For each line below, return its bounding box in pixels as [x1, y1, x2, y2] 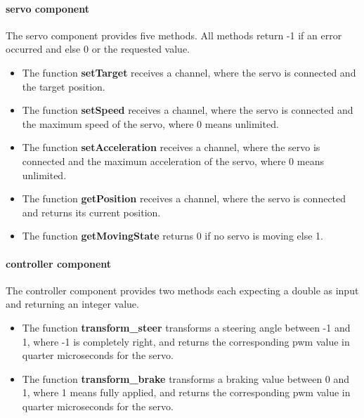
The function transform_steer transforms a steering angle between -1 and [22, 320, 351, 334]
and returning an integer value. [6, 296, 139, 311]
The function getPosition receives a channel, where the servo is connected [22, 191, 346, 206]
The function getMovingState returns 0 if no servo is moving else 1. [22, 228, 323, 243]
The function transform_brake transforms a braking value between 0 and [22, 371, 350, 386]
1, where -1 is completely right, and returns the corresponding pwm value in [22, 334, 350, 348]
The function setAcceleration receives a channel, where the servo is [22, 140, 320, 155]
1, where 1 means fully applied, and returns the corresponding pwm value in [22, 385, 351, 400]
